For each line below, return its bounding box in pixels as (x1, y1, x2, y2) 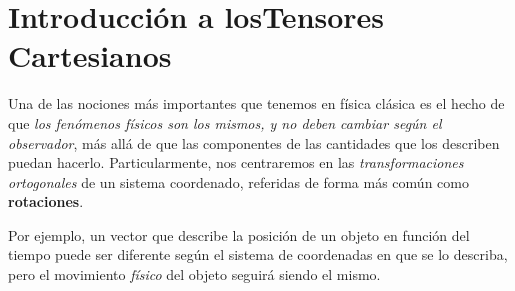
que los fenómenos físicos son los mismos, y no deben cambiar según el (8, 112, 442, 133)
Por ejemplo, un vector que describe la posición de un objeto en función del (8, 224, 470, 245)
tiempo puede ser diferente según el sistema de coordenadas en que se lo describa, (8, 244, 508, 265)
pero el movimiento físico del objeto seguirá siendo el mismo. (8, 264, 381, 285)
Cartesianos (8, 35, 172, 76)
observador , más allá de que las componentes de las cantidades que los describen (8, 132, 500, 153)
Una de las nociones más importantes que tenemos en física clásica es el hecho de (8, 93, 505, 114)
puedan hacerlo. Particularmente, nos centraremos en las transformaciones (8, 152, 464, 173)
